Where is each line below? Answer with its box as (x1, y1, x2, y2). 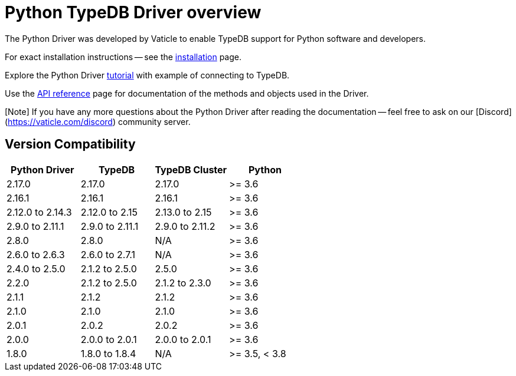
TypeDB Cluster (155, 163, 227, 176)
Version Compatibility (5, 137, 136, 152)
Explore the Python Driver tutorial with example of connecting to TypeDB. (5, 70, 290, 80)
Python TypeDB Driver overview (5, 2, 262, 22)
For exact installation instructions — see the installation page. (5, 51, 241, 62)
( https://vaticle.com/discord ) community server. (5, 116, 191, 127)
